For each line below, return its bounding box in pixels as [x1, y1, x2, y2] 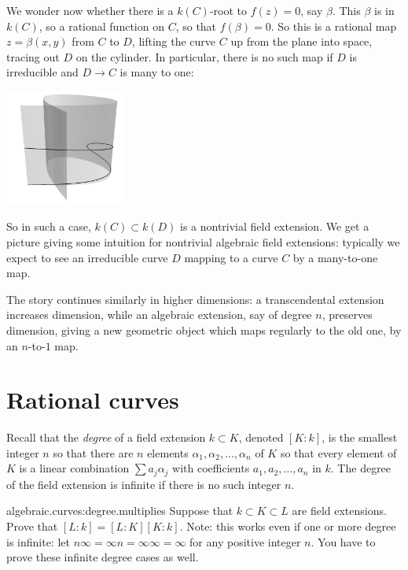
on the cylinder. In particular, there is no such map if [75, 48, 333, 65]
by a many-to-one [292, 249, 378, 265]
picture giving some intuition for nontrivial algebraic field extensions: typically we [6, 233, 400, 250]
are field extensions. [292, 502, 387, 519]
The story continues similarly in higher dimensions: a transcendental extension [6, 291, 384, 307]
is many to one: [119, 64, 194, 80]
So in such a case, [6, 218, 91, 235]
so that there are [53, 444, 134, 461]
